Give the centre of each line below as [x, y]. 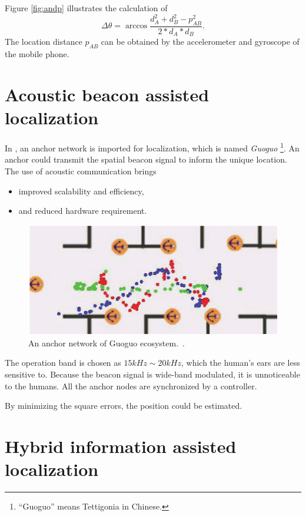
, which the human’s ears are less [240, 363]
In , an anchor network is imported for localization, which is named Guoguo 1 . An [152, 147]
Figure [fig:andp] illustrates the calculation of [86, 8]
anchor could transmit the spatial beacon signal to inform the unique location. [146, 159]
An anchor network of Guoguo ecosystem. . [107, 343]
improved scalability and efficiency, [81, 191]
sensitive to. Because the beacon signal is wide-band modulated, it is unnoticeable [152, 374]
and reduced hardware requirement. [83, 211]
